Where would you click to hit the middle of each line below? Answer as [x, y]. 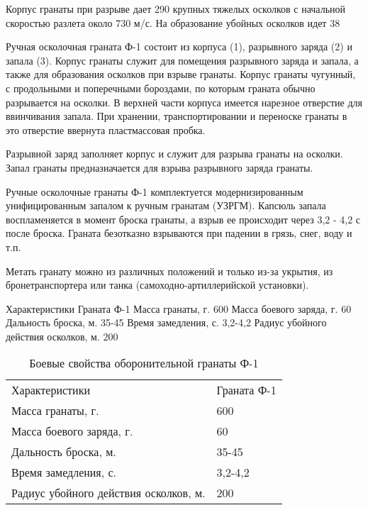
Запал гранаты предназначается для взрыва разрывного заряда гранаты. [160, 167]
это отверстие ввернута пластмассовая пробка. [106, 129]
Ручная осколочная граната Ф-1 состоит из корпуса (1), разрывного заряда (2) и [179, 46]
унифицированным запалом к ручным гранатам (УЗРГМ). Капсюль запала [166, 205]
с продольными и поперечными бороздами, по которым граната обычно [161, 88]
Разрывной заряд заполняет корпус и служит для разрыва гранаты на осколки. [174, 154]
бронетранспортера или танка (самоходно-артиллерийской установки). [157, 285]
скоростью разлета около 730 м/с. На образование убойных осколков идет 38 [173, 22]
